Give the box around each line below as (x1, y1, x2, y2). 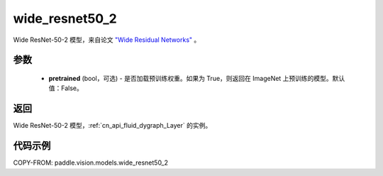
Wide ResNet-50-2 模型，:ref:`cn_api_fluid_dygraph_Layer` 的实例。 (13, 121, 212, 130)
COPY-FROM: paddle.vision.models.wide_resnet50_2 (13, 158, 169, 167)
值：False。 (48, 84, 83, 92)
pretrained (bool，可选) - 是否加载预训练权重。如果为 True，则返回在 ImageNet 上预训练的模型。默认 (48, 74, 345, 82)
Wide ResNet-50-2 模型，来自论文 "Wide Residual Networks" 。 (13, 35, 201, 44)
